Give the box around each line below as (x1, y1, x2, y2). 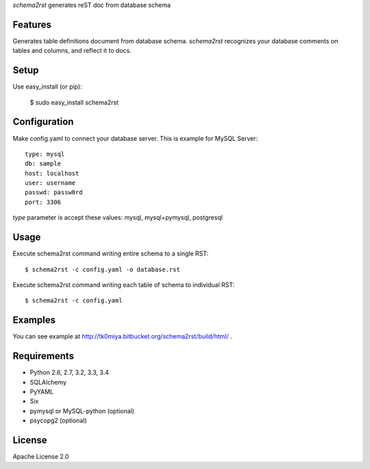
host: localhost (25, 169, 79, 177)
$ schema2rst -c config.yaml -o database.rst (25, 265, 181, 273)
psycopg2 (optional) (29, 416, 87, 425)
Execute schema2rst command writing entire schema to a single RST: (12, 249, 209, 258)
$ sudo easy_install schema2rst (29, 98, 119, 106)
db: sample (25, 160, 62, 168)
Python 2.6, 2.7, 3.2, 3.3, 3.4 (29, 368, 109, 377)
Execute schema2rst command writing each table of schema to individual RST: (12, 280, 235, 288)
